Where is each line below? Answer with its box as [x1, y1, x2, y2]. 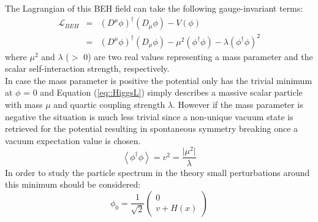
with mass [5, 98, 43, 111]
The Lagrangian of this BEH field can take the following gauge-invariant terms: [5, 2, 303, 14]
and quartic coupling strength [53, 98, 165, 111]
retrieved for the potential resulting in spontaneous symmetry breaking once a [5, 122, 298, 135]
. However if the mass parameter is [173, 98, 303, 111]
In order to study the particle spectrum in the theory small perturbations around [5, 166, 310, 178]
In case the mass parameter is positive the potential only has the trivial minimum [5, 74, 312, 86]
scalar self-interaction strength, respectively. [5, 62, 170, 75]
